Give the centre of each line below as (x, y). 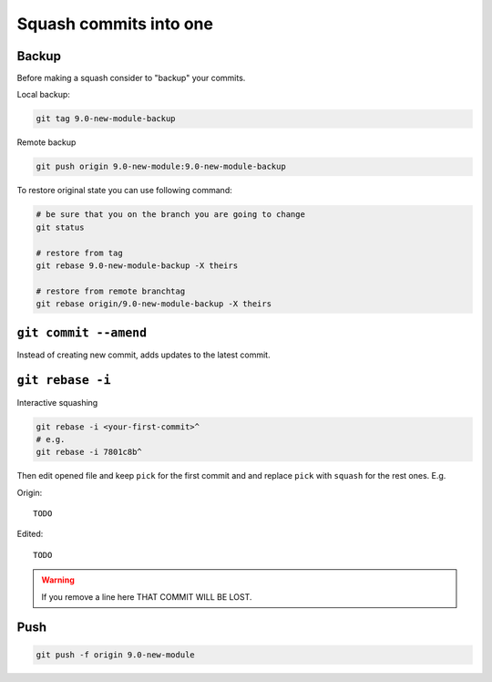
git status (60, 227)
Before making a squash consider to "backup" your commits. (131, 78)
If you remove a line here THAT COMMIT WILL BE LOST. (147, 596)
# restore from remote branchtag (111, 291)
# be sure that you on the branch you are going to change (170, 215)
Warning (58, 580)
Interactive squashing (57, 402)
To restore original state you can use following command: (124, 191)
